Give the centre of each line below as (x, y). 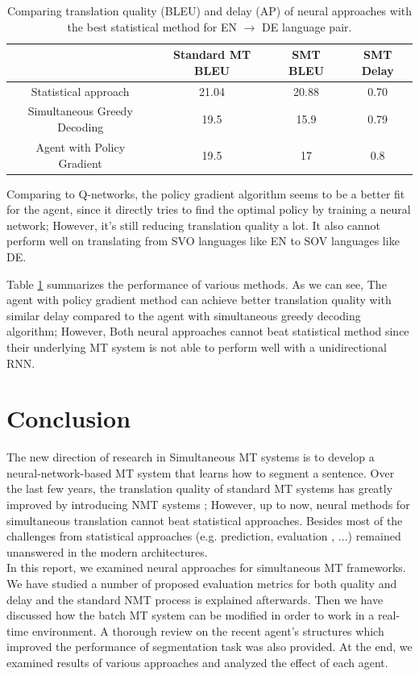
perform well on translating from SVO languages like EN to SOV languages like (203, 241)
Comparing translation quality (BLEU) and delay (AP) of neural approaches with (209, 10)
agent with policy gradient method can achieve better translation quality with (199, 300)
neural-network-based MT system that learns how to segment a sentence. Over (201, 472)
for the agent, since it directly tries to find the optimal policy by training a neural (209, 209)
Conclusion (69, 418)
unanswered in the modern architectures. (107, 551)
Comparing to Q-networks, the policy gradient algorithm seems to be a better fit (206, 193)
